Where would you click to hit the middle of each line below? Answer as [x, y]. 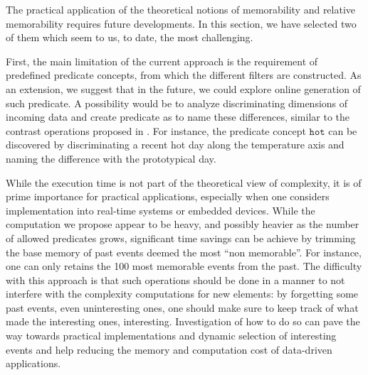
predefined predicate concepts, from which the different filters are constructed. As [184, 75]
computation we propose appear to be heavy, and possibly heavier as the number [183, 224]
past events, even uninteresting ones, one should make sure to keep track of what [182, 307]
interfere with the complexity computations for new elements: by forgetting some [182, 294]
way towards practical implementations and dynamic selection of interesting [171, 336]
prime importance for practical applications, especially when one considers [168, 196]
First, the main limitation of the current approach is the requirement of [162, 61]
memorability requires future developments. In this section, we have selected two [181, 23]
